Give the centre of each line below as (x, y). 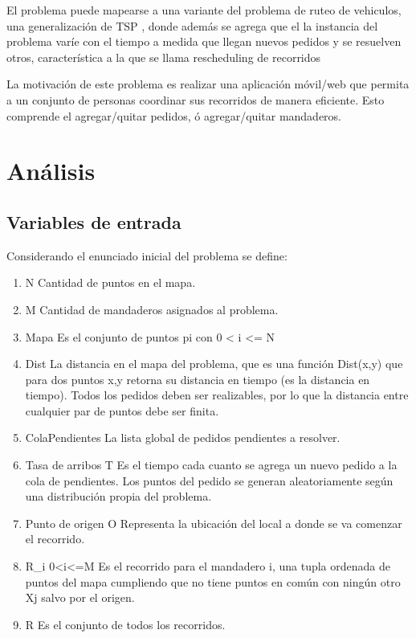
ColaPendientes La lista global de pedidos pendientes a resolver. (183, 438)
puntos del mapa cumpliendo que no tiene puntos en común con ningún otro (213, 581)
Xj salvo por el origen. (80, 597)
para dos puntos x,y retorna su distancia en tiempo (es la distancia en (198, 379)
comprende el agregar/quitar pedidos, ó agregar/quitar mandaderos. (174, 115)
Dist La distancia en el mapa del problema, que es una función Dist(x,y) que (214, 364)
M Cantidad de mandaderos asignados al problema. (152, 309)
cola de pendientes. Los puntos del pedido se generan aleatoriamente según (209, 480)
